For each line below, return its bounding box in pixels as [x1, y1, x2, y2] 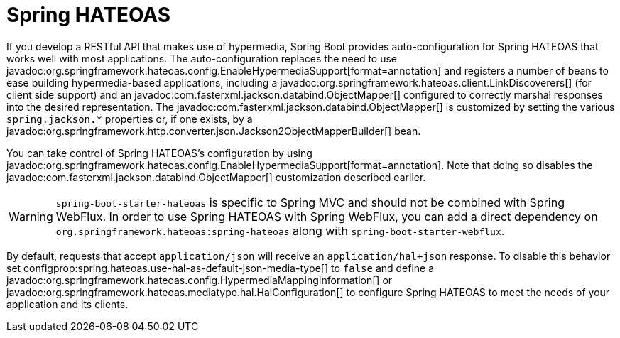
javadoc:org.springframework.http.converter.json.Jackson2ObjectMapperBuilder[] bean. [6, 124, 421, 137]
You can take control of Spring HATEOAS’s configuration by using [6, 146, 312, 159]
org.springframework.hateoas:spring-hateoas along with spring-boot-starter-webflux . [55, 223, 505, 238]
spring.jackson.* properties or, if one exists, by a [6, 112, 253, 125]
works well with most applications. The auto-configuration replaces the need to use [6, 52, 397, 65]
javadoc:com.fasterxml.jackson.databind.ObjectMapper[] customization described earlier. [6, 170, 426, 183]
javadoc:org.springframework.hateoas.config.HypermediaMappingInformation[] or [6, 273, 393, 286]
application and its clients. [6, 298, 129, 310]
